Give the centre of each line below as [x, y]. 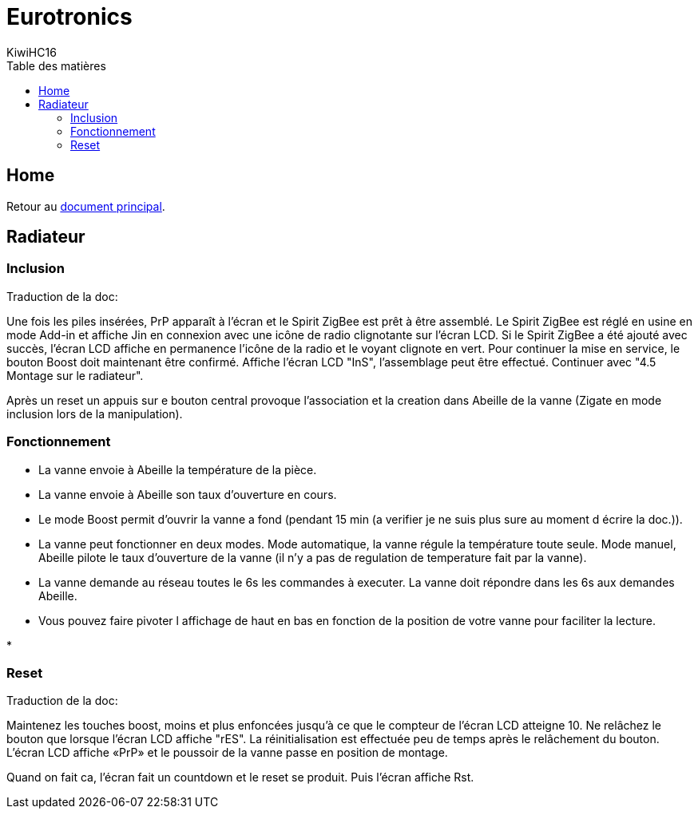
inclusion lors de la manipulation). [95, 413]
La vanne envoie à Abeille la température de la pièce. [178, 469]
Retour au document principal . [86, 206]
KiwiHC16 [32, 52]
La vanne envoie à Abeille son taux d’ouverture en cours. [188, 494]
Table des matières [56, 65]
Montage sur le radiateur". [75, 375]
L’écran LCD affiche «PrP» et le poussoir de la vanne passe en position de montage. [227, 753]
